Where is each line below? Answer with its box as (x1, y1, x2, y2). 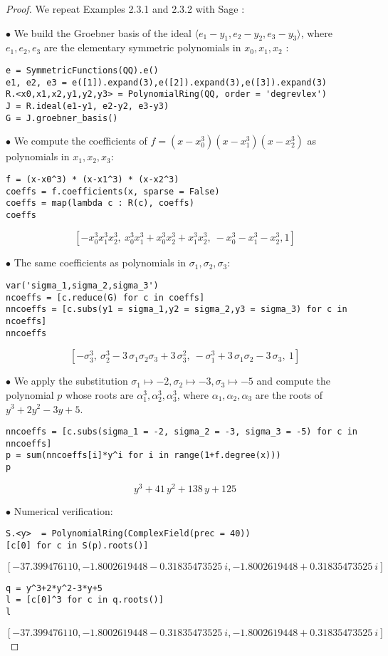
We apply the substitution (14, 373, 128, 388)
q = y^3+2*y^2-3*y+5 (6, 583, 103, 593)
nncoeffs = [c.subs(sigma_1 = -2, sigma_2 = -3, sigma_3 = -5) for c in (6, 427, 357, 437)
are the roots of (255, 387, 323, 402)
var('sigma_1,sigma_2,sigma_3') (6, 281, 159, 291)
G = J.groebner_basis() (6, 113, 118, 123)
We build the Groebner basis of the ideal (14, 25, 192, 40)
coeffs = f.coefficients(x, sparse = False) (6, 186, 220, 197)
